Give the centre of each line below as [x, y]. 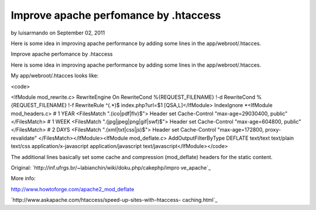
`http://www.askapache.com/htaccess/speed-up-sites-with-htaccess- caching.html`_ [114, 200]
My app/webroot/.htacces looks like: [55, 75]
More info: [23, 178]
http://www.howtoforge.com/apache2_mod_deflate [73, 189]
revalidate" [24, 138]
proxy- [273, 130]
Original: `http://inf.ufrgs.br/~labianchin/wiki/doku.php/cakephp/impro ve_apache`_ [111, 168]
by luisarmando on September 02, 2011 [58, 33]
